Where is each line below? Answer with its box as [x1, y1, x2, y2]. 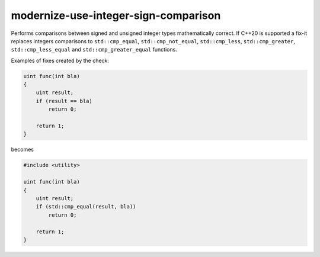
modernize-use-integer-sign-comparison [11, 9, 221, 22]
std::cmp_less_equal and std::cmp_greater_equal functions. [11, 46, 177, 53]
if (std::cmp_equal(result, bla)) [36, 203, 136, 210]
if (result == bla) [36, 98, 93, 104]
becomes [11, 146, 34, 153]
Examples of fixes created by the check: [11, 57, 110, 64]
